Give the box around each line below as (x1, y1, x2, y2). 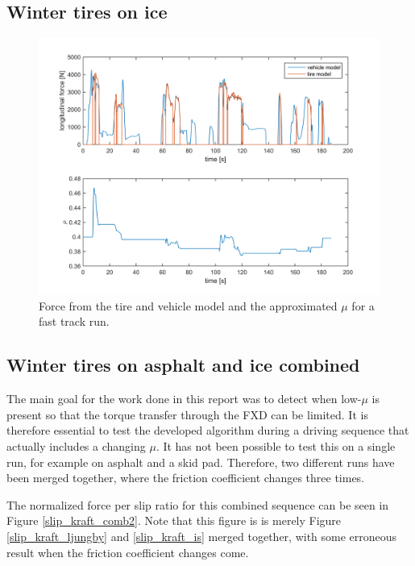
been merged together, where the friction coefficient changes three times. (6, 469, 365, 486)
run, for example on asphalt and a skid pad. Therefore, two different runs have (6, 453, 395, 470)
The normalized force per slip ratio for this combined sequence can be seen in (6, 496, 389, 513)
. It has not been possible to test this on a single (156, 437, 396, 454)
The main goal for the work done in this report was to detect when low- (6, 390, 362, 407)
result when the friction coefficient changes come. (6, 543, 249, 560)
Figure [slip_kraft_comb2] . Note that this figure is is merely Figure (6, 512, 342, 529)
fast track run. (39, 313, 110, 330)
